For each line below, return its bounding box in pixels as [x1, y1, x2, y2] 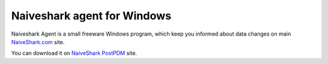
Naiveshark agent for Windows [11, 9, 171, 22]
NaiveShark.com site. [11, 38, 65, 45]
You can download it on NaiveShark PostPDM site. [11, 50, 137, 57]
